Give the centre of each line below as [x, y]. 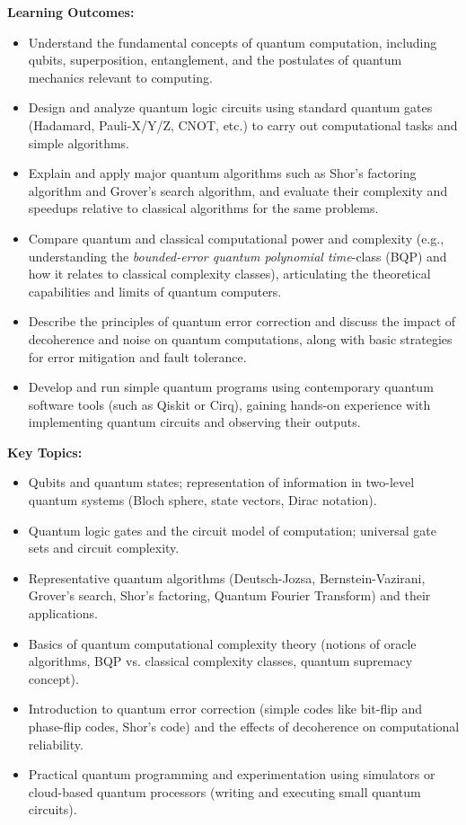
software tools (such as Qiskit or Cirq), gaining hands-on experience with [229, 404]
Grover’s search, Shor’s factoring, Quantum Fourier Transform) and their [229, 595]
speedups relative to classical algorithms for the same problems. [203, 208]
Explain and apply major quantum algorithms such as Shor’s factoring [222, 173]
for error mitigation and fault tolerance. [137, 356]
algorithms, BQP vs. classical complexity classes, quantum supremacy [220, 661]
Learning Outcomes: [71, 12]
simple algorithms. [79, 142]
